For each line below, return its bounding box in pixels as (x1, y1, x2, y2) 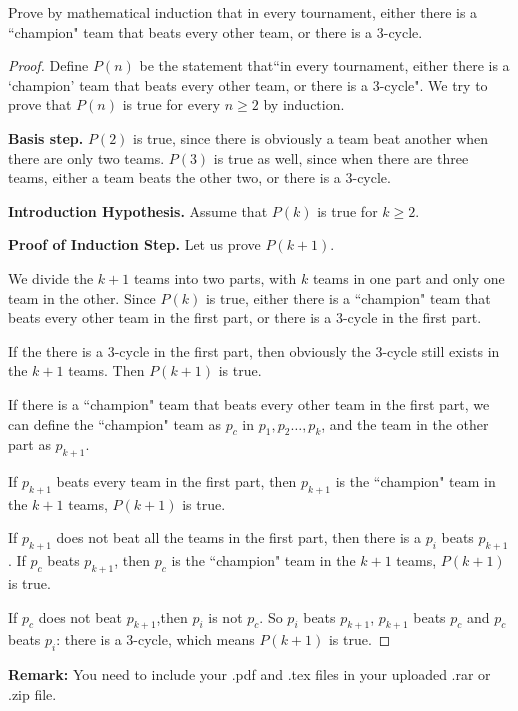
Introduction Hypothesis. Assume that (8, 200, 268, 221)
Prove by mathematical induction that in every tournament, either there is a (8, 2, 478, 22)
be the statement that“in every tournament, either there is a (139, 55, 510, 76)
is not (208, 606, 243, 627)
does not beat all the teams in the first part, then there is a (56, 527, 421, 548)
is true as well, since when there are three (213, 147, 469, 168)
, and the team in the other (321, 413, 489, 434)
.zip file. (8, 683, 57, 704)
